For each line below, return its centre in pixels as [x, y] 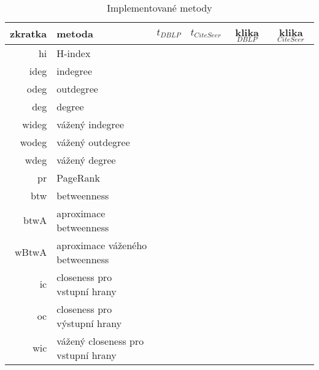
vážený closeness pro [100, 341]
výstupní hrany [89, 323]
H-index [74, 53]
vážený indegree [90, 124]
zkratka [29, 33]
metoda [75, 33]
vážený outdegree [93, 142]
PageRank [78, 177]
